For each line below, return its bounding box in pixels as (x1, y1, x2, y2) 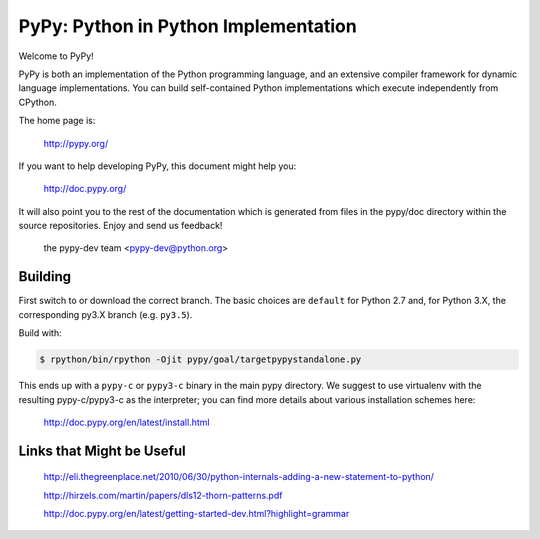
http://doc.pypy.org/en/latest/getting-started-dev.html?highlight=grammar (43, 508, 350, 520)
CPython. (18, 96, 57, 108)
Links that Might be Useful (18, 442, 186, 459)
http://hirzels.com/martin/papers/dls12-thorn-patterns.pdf (43, 489, 283, 501)
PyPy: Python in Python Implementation (18, 15, 357, 37)
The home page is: (18, 115, 96, 127)
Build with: (18, 327, 62, 339)
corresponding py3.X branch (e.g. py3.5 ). (18, 308, 193, 320)
